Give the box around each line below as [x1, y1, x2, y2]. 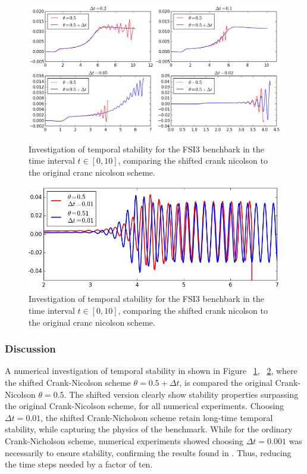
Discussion [5, 341, 56, 356]
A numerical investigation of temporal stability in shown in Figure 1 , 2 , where [5, 364, 297, 377]
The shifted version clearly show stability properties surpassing [69, 388, 299, 400]
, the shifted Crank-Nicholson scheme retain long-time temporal [40, 411, 273, 423]
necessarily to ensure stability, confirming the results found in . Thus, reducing [5, 446, 292, 459]
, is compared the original [179, 376, 272, 389]
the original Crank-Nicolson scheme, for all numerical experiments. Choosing [5, 400, 284, 412]
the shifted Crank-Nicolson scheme [5, 376, 131, 389]
